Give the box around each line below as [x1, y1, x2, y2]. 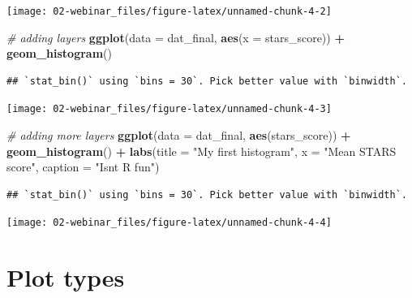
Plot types [6, 261, 125, 294]
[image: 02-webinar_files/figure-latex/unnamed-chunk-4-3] [6, 103, 332, 115]
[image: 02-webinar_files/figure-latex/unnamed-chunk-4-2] [6, 6, 332, 17]
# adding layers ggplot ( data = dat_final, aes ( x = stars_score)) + [6, 28, 345, 45]
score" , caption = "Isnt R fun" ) [6, 158, 160, 175]
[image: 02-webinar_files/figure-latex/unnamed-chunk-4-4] [6, 217, 332, 229]
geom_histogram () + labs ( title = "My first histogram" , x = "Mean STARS [6, 142, 397, 159]
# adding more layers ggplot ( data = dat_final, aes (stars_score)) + [6, 127, 351, 144]
